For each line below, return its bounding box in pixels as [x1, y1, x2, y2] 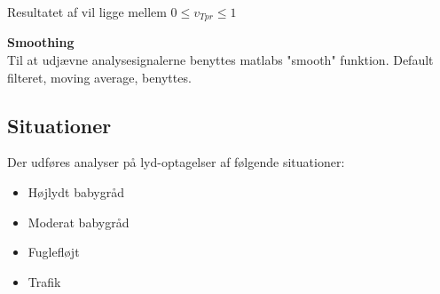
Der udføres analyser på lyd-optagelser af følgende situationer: [7, 153, 345, 171]
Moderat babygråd [27, 212, 130, 231]
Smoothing [7, 33, 75, 52]
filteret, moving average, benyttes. [7, 68, 192, 86]
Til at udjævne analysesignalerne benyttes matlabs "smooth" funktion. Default [7, 51, 434, 69]
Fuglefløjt [27, 242, 80, 261]
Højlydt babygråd [27, 183, 124, 202]
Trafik [27, 272, 61, 290]
